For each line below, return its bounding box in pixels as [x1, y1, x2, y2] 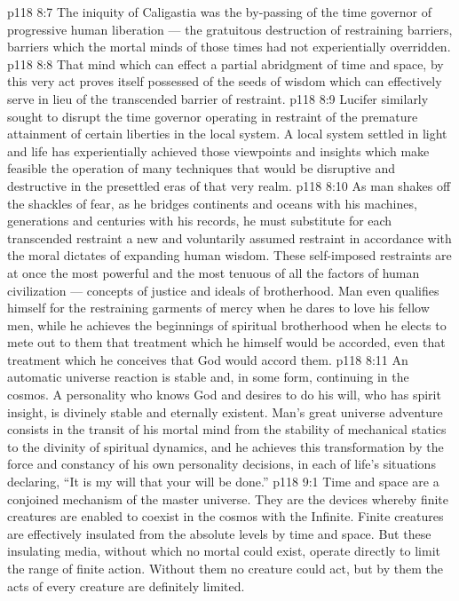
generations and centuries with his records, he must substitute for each [7, 211, 392, 230]
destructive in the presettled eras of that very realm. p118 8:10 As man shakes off [7, 176, 451, 194]
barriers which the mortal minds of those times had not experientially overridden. [7, 37, 451, 56]
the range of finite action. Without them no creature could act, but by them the [7, 559, 443, 577]
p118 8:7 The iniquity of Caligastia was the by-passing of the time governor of [7, 3, 431, 20]
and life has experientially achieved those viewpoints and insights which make [7, 141, 430, 160]
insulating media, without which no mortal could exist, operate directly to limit [7, 542, 440, 560]
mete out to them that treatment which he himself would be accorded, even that [7, 333, 446, 352]
